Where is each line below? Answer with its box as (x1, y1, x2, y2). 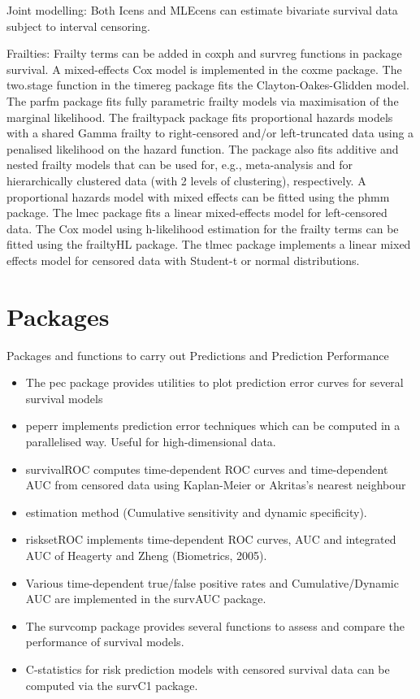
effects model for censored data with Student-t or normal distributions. (6, 251, 360, 268)
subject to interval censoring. (6, 17, 150, 34)
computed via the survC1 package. (25, 676, 198, 693)
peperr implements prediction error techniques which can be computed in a (25, 417, 401, 434)
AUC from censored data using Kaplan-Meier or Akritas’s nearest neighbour (25, 476, 406, 493)
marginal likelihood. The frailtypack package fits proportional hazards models (6, 108, 393, 125)
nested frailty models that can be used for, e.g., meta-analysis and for (6, 156, 353, 173)
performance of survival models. (25, 633, 184, 650)
